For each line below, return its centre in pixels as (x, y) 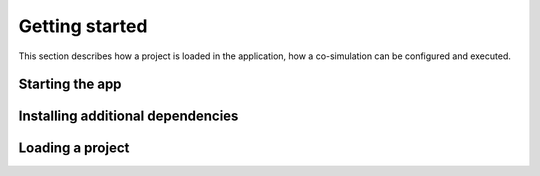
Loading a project (74, 148)
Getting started (83, 26)
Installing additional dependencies (128, 116)
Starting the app (70, 84)
